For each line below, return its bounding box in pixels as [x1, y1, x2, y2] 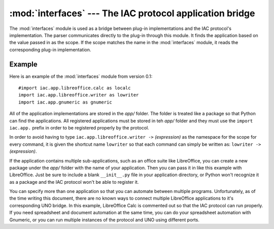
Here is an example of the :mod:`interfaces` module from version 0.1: [9, 73, 153, 79]
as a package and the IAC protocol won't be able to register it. [9, 179, 139, 185]
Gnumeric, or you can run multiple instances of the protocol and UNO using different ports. [9, 216, 200, 223]
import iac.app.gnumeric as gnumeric [18, 99, 113, 105]
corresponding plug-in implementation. [9, 46, 91, 53]
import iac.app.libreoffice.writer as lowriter [18, 92, 139, 98]
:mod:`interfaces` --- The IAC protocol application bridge [9, 8, 255, 19]
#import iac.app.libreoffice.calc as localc [18, 85, 131, 91]
